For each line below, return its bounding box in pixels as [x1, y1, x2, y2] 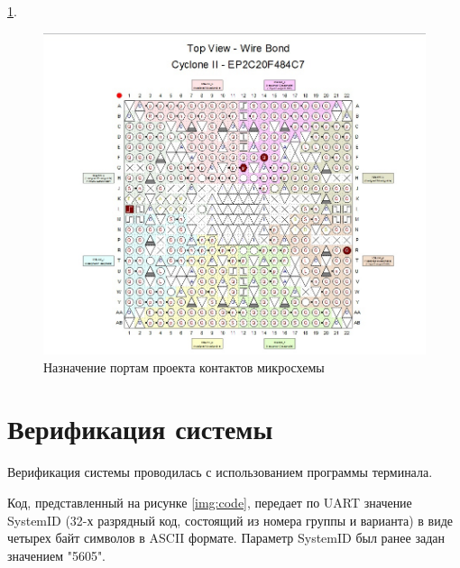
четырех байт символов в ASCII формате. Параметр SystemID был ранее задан [7, 528, 445, 547]
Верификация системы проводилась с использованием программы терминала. [7, 463, 433, 481]
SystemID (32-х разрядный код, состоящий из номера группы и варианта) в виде [7, 510, 454, 529]
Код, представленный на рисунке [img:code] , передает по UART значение [7, 492, 412, 511]
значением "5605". [7, 545, 106, 564]
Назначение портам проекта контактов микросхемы [43, 357, 325, 376]
